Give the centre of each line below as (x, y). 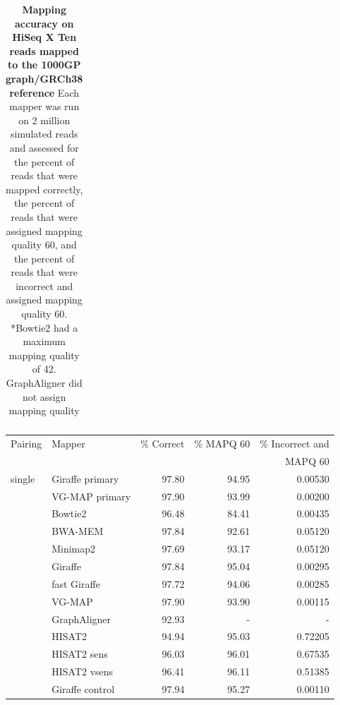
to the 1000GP (44, 65)
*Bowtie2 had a (44, 327)
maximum (44, 341)
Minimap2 (74, 549)
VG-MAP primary (91, 496)
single (23, 478)
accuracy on (44, 23)
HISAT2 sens (80, 654)
